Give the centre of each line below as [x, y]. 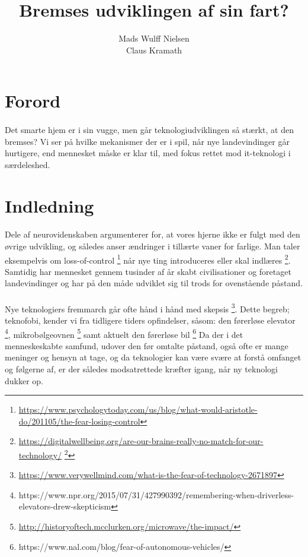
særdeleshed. [28, 164]
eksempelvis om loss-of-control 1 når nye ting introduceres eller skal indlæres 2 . [148, 259]
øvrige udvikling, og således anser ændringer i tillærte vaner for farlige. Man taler [153, 246]
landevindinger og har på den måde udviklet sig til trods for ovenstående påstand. [154, 283]
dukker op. [24, 380]
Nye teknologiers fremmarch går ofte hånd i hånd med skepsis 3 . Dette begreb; [147, 308]
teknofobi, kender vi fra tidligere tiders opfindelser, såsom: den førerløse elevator [150, 320]
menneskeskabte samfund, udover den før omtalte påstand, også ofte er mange [147, 345]
